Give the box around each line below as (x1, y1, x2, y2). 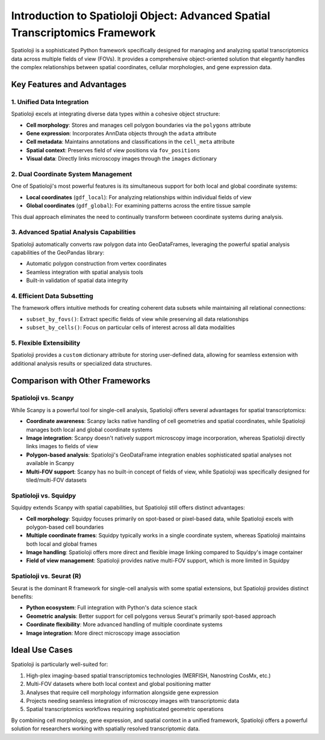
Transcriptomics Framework (11, 26, 156, 39)
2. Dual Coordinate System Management (11, 170, 132, 178)
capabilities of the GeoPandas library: (11, 249, 105, 256)
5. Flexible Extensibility (11, 339, 81, 347)
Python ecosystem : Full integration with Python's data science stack (26, 604, 198, 611)
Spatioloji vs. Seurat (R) (11, 572, 81, 581)
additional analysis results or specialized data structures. (11, 360, 152, 367)
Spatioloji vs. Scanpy (11, 394, 75, 402)
